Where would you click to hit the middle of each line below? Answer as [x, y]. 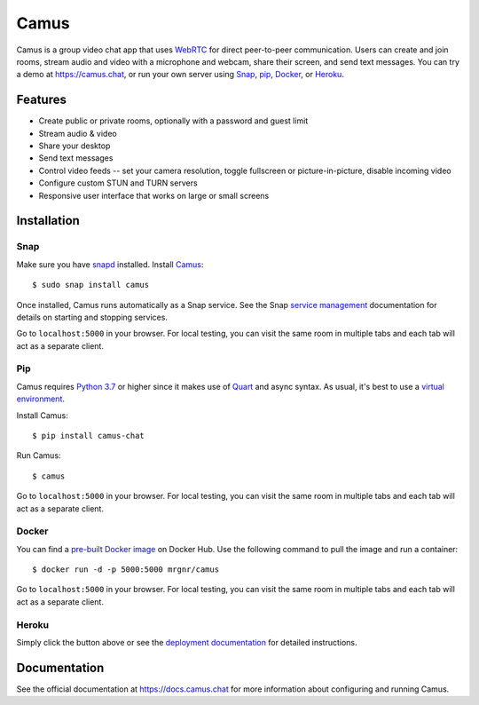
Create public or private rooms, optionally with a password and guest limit [173, 121]
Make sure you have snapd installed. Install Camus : [110, 264]
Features [41, 100]
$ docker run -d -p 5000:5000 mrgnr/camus [126, 570]
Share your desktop [75, 146]
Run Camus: [39, 455]
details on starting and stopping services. [92, 317]
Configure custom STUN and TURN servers [118, 183]
